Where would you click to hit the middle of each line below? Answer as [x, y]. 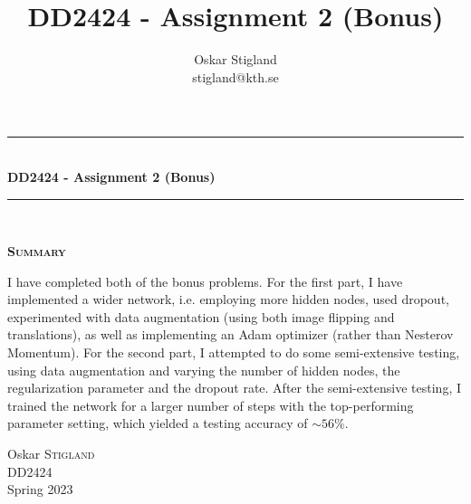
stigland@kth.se [235, 76]
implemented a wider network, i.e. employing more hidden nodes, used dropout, [228, 299]
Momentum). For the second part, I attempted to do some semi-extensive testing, [234, 352]
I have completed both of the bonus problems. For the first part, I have [205, 281]
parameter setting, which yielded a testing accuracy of [158, 423]
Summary [37, 251]
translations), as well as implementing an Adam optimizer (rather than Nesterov [231, 334]
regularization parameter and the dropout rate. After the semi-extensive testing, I [235, 388]
